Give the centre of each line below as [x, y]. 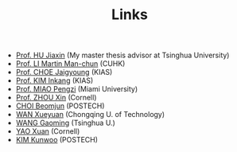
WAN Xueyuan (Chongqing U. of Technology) [90, 115]
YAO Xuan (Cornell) [48, 131]
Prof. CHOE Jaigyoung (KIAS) [64, 72]
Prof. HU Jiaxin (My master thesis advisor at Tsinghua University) [122, 55]
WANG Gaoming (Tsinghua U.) [65, 123]
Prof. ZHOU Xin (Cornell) [56, 98]
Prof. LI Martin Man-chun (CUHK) [70, 64]
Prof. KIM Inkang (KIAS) [54, 80]
